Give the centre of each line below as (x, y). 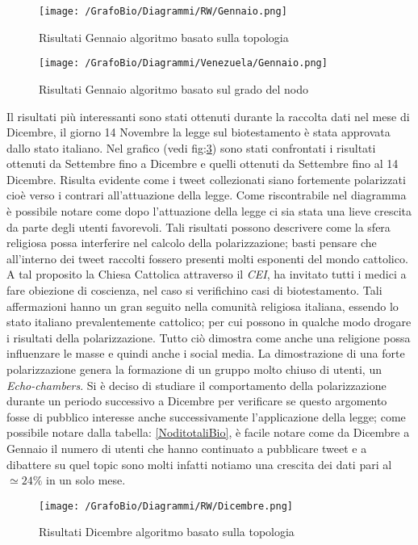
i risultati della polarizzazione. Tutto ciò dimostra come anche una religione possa (209, 337)
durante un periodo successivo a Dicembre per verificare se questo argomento (197, 401)
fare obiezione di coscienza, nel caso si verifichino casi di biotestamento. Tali (194, 290)
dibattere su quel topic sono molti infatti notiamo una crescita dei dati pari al (199, 464)
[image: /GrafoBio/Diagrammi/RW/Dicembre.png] (166, 506)
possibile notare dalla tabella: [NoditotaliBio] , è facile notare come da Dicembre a (208, 432)
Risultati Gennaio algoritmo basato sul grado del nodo (173, 88)
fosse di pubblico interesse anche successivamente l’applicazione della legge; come (206, 416)
